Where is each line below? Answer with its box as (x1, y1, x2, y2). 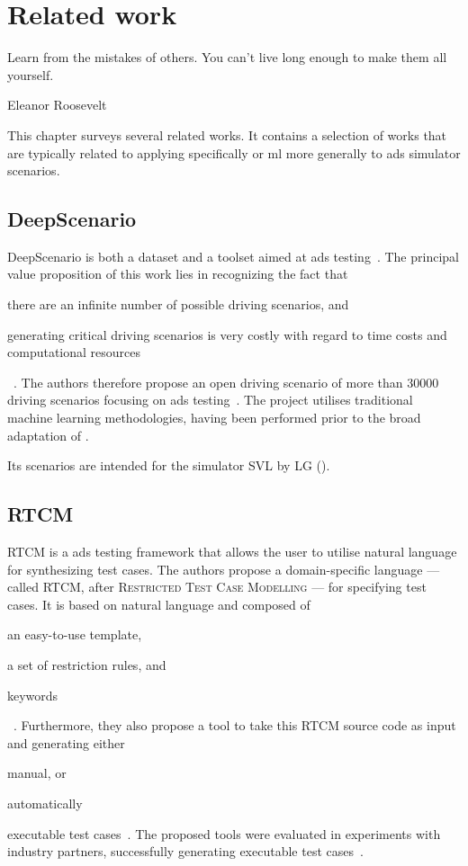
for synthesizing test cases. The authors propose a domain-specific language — (7, 559, 440, 578)
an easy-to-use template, (7, 625, 142, 644)
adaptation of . (7, 425, 89, 444)
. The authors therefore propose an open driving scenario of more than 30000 (13, 372, 439, 391)
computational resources (7, 343, 141, 362)
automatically (7, 793, 83, 812)
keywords (7, 685, 58, 704)
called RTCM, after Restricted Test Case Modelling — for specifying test (7, 577, 427, 596)
